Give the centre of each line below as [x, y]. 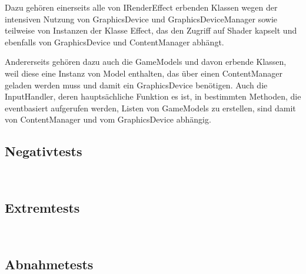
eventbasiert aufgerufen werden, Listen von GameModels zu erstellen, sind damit [150, 108]
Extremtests [42, 208]
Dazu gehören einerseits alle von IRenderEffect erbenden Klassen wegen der [141, 7]
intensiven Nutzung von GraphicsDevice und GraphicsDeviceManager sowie [141, 19]
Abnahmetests [49, 264]
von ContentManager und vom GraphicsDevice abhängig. [108, 119]
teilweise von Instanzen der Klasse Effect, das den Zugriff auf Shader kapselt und [151, 30]
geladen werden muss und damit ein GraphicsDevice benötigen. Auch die [136, 85]
